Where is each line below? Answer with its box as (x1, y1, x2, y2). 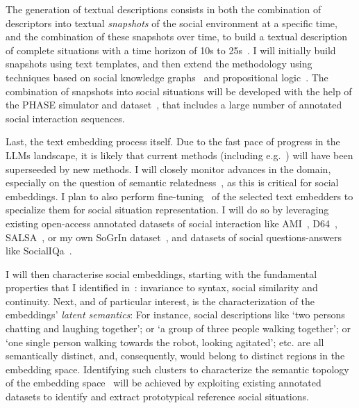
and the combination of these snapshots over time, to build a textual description (6, 29, 348, 44)
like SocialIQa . (6, 243, 72, 258)
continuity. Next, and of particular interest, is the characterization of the (6, 293, 315, 308)
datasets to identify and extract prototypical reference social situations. (6, 389, 309, 404)
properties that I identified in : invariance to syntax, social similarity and (6, 280, 318, 295)
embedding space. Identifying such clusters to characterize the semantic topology (6, 361, 349, 376)
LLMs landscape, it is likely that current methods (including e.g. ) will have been (6, 147, 353, 162)
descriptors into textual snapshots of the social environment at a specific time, (6, 15, 337, 30)
